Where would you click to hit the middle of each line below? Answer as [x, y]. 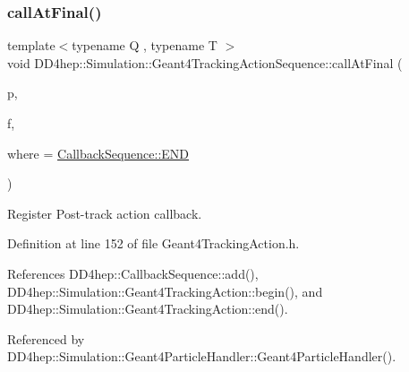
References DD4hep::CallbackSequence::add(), [133, 273]
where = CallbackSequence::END [98, 153]
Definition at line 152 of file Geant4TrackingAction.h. [153, 243]
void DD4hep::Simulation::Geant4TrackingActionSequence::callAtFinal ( [205, 62]
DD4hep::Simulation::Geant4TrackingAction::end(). [148, 309]
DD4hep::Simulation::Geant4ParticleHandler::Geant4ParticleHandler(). [202, 356]
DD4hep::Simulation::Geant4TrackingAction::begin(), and [165, 291]
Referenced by [46, 338]
